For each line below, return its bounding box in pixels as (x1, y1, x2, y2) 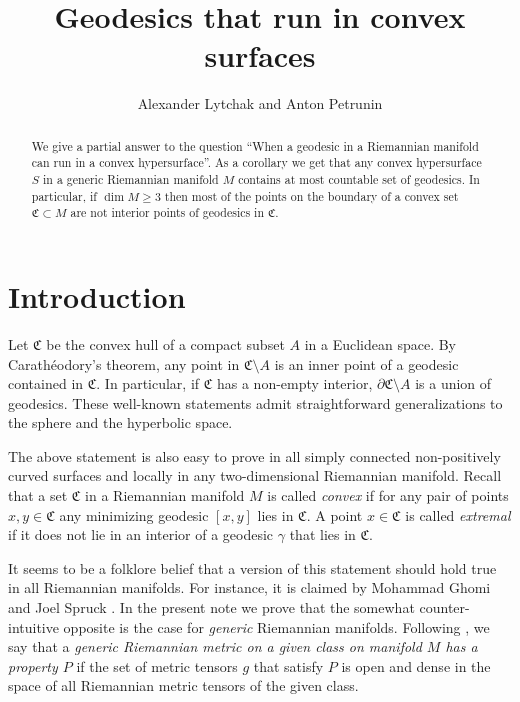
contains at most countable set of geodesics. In (238, 171, 480, 188)
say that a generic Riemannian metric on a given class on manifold (8, 636, 422, 657)
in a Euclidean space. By (304, 333, 457, 354)
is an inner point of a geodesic (274, 353, 459, 374)
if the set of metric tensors (76, 655, 238, 676)
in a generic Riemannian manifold (43, 171, 219, 188)
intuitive (8, 616, 59, 637)
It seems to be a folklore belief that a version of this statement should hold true (8, 557, 497, 578)
